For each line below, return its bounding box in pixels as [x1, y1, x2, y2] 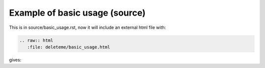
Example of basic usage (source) [9, 7, 146, 18]
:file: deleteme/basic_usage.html [27, 44, 110, 50]
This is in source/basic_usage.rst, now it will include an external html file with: [9, 24, 166, 30]
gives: [9, 57, 22, 63]
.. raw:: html [19, 37, 53, 43]
